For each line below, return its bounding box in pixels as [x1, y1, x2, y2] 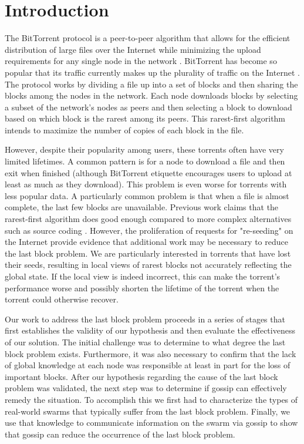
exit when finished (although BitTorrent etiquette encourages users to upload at [5, 166, 292, 179]
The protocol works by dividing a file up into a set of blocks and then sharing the [5, 78, 298, 90]
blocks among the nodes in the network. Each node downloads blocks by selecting [5, 89, 298, 102]
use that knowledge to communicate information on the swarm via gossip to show [5, 416, 298, 429]
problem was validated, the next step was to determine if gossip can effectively [5, 382, 287, 394]
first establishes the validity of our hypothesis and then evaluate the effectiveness [5, 324, 295, 337]
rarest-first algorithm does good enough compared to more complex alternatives [5, 213, 292, 225]
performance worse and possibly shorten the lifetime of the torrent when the [5, 281, 279, 294]
